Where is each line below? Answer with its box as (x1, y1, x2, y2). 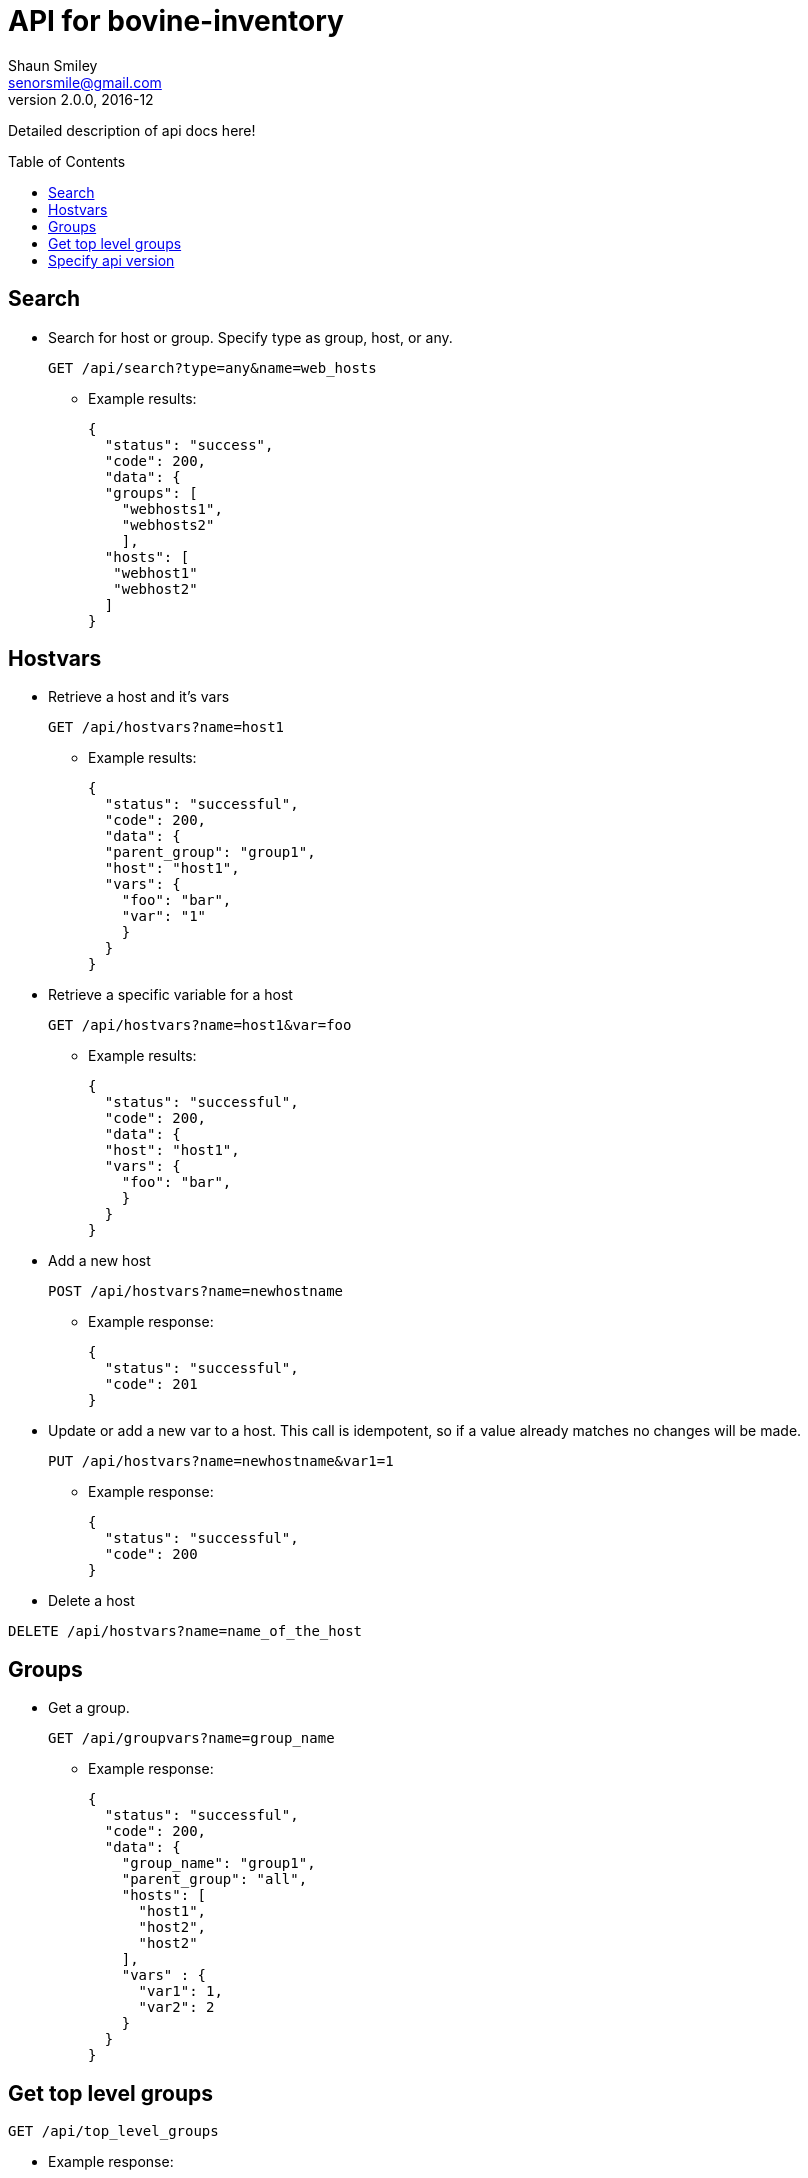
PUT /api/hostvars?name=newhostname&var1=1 (48, 1453, 394, 1470)
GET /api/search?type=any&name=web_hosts (48, 359, 377, 376)
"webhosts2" (121, 516, 215, 533)
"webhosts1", (121, 500, 223, 517)
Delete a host (48, 1592, 135, 1610)
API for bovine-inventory (8, 4, 344, 38)
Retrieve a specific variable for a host (48, 986, 293, 1004)
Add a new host (48, 1252, 151, 1270)
